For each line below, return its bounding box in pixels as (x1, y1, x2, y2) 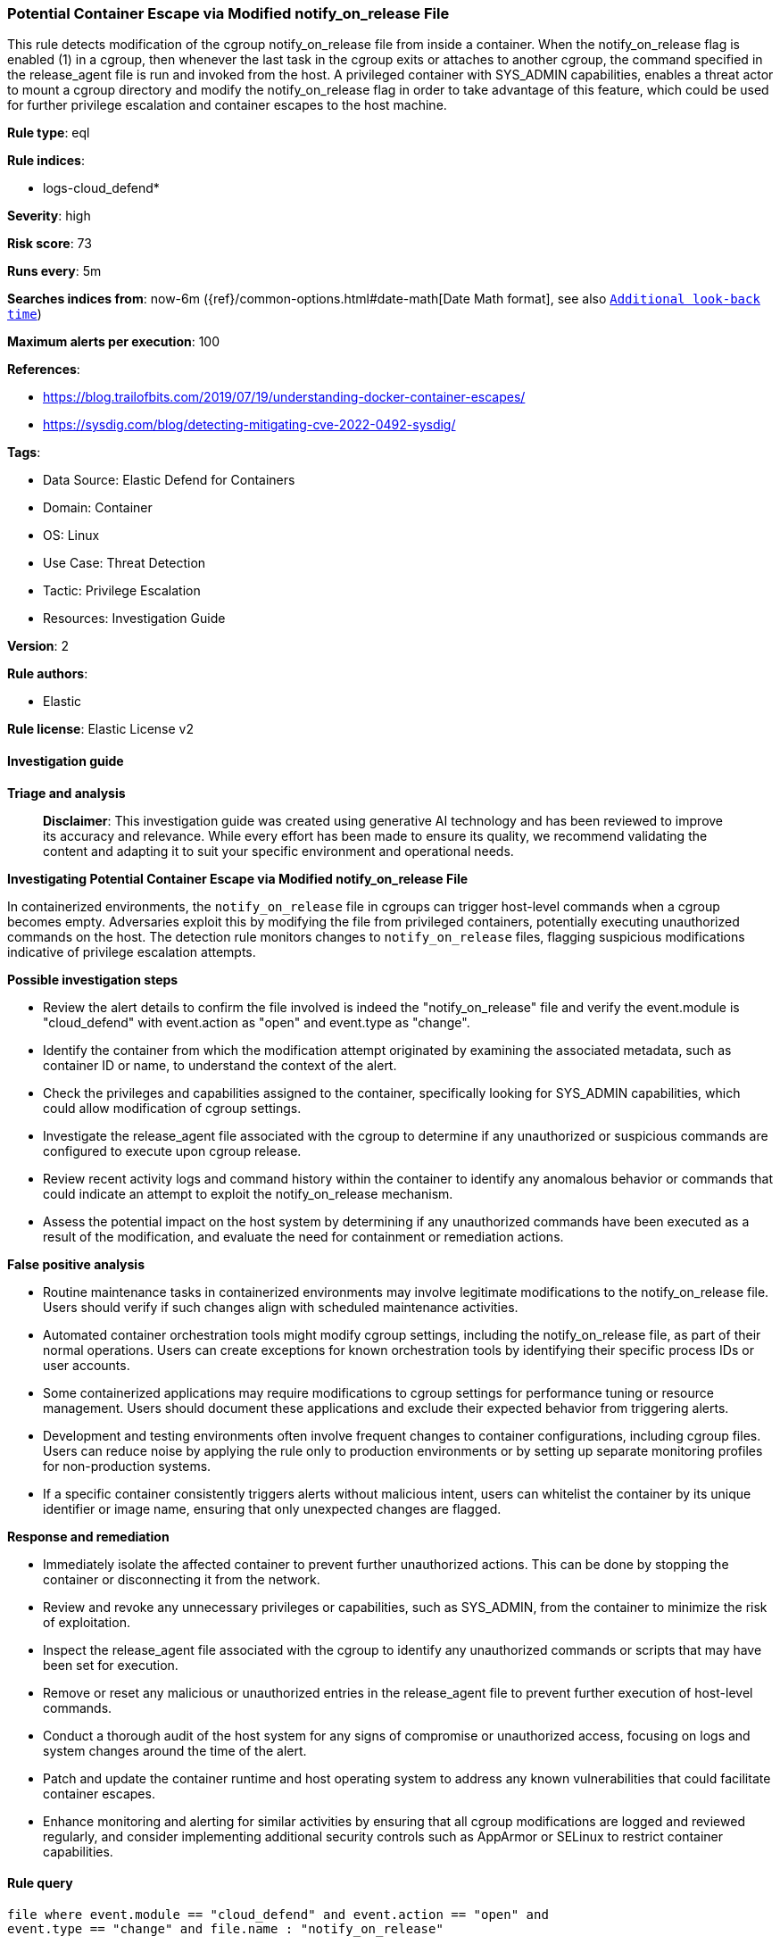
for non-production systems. (43, 1458, 212, 1474)
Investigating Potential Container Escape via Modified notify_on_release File (7, 870, 469, 886)
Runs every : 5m (7, 263, 102, 279)
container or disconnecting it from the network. (43, 1571, 320, 1587)
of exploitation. (43, 1614, 130, 1630)
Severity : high (7, 208, 91, 224)
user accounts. (43, 1357, 130, 1373)
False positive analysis (7, 1256, 145, 1272)
